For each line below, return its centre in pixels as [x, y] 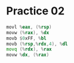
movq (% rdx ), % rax [29, 49]
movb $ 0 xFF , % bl [26, 38]
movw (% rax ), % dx [28, 32]
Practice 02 [36, 11]
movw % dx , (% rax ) [28, 55]
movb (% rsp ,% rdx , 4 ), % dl [37, 44]
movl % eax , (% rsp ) [29, 27]
